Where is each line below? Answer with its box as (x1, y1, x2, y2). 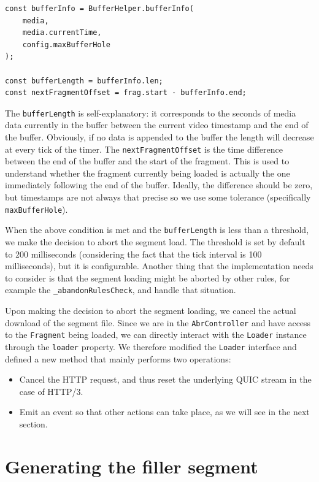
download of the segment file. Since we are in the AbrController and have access (5, 316, 311, 329)
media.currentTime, (22, 28, 102, 37)
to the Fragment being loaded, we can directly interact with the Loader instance (5, 328, 307, 341)
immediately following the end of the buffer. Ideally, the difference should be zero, (5, 178, 313, 191)
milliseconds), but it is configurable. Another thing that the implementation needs (5, 259, 313, 272)
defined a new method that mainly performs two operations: (5, 352, 231, 365)
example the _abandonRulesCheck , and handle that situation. (5, 283, 236, 296)
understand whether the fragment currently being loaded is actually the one (5, 166, 290, 179)
